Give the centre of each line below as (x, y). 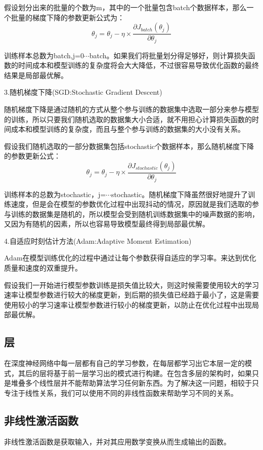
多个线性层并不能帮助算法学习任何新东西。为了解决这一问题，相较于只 (142, 383)
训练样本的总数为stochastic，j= (55, 194)
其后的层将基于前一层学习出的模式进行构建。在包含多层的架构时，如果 (135, 373)
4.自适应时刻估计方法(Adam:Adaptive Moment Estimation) (98, 240)
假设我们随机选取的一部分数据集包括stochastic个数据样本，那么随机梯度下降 (129, 146)
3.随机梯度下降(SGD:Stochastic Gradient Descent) (83, 92)
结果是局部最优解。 (36, 75)
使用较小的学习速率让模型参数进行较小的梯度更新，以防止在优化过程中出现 (128, 304)
